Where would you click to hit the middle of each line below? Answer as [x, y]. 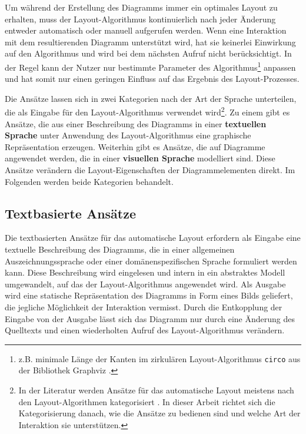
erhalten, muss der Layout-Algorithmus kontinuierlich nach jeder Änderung [140, 19]
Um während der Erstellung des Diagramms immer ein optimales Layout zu [141, 7]
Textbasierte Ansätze [71, 213]
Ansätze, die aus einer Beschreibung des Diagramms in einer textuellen [136, 123]
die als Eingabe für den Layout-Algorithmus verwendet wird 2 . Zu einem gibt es [147, 111]
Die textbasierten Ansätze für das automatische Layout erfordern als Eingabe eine [153, 238]
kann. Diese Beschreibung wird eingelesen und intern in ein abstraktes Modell [145, 272]
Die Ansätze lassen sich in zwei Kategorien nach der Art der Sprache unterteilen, [151, 98]
